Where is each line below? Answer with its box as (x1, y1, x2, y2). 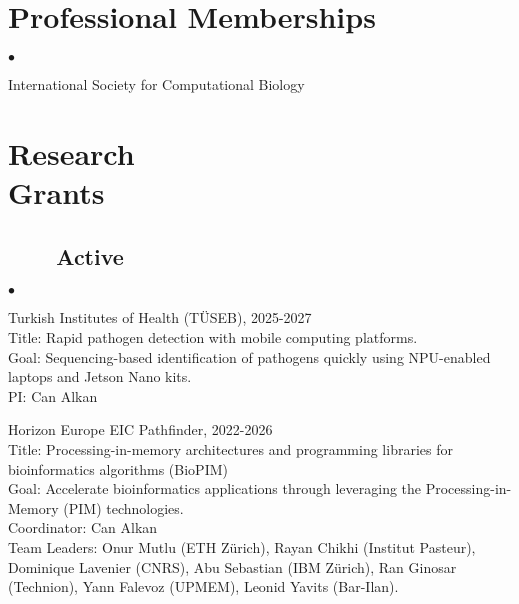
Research (8, 132, 135, 173)
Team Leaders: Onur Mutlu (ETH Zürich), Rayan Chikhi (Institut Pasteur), (8, 537, 476, 558)
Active (56, 240, 124, 271)
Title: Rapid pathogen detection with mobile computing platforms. (8, 327, 418, 348)
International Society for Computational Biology (8, 74, 305, 95)
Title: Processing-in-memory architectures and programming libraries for (8, 439, 453, 460)
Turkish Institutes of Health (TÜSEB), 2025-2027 (8, 307, 312, 328)
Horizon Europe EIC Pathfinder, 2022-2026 (8, 419, 273, 440)
